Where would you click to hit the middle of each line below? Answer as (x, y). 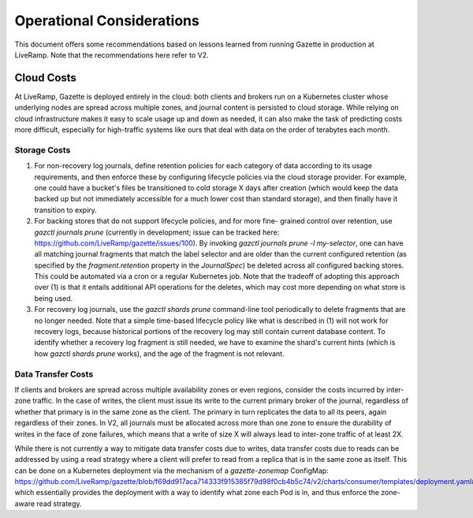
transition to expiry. (66, 210)
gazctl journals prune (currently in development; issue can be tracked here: (157, 232)
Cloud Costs (45, 78)
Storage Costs (43, 150)
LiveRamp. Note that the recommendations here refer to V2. (112, 54)
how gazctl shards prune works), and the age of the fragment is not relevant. (159, 353)
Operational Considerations (107, 21)
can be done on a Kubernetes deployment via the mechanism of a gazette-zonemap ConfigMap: (171, 471)
